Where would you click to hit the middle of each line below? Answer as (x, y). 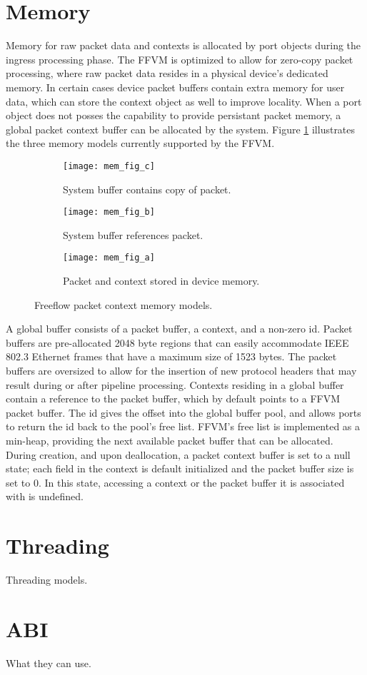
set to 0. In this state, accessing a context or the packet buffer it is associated (175, 482)
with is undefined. (45, 496)
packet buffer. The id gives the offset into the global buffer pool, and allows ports (183, 412)
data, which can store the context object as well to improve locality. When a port (184, 101)
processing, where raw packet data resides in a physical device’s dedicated (167, 73)
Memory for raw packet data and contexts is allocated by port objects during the (183, 45)
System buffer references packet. (133, 234)
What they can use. (49, 663)
